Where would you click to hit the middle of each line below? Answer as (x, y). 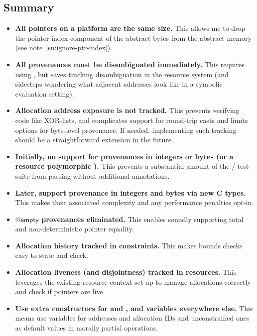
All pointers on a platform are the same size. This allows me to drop (130, 28)
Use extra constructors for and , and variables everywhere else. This (134, 308)
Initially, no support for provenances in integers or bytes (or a (124, 156)
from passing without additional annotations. (101, 175)
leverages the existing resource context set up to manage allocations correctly (133, 281)
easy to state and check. (52, 255)
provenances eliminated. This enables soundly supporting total (142, 219)
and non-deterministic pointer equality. (74, 229)
